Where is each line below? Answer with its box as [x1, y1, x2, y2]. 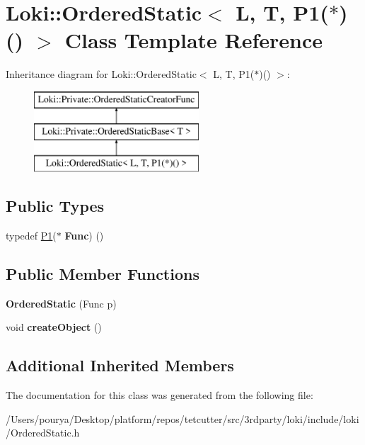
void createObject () [6, 320, 102, 334]
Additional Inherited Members [6, 354, 234, 376]
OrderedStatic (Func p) [6, 295, 117, 310]
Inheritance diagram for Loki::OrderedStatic [6, 67, 197, 81]
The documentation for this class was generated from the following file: [6, 388, 313, 402]
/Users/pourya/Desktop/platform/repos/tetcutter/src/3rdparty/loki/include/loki [6, 411, 359, 426]
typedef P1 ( [6, 228, 57, 243]
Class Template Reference [64, 26, 323, 55]
